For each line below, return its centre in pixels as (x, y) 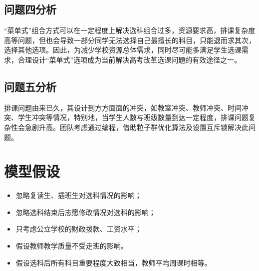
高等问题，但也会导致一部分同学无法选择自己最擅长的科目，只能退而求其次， (130, 40)
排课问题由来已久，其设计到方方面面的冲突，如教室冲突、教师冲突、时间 (123, 107)
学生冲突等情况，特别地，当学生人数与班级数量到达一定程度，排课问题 (133, 117)
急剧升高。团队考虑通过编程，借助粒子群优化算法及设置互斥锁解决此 (136, 127)
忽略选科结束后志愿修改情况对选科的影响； (86, 212)
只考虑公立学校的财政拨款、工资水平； (79, 229)
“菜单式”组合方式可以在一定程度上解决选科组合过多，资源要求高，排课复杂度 (130, 30)
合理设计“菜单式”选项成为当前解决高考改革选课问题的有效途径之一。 (129, 59)
